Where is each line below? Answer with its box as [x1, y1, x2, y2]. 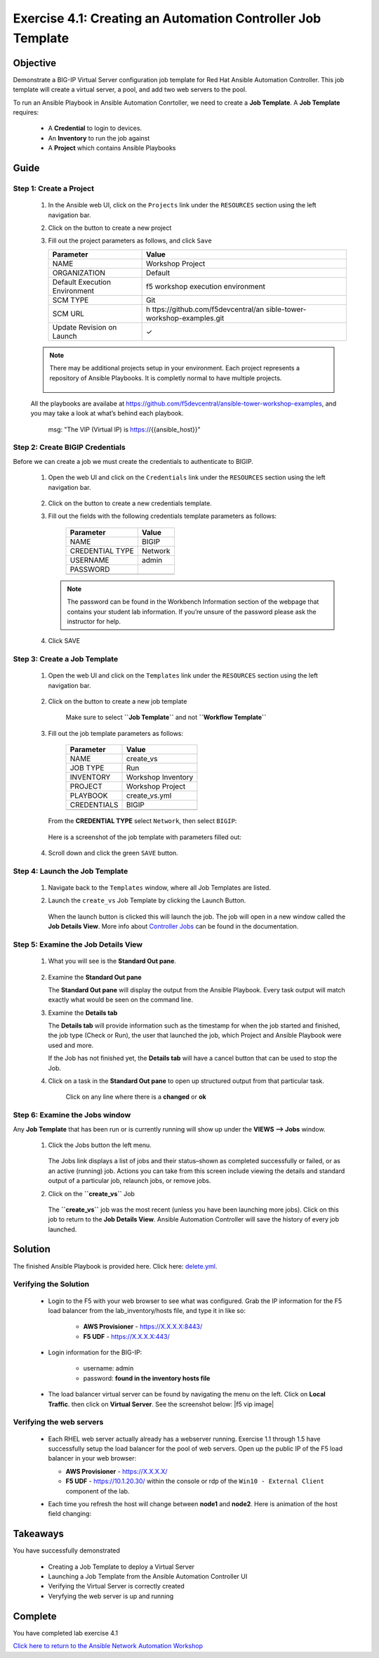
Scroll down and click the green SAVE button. [48, 849, 178, 857]
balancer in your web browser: [48, 1454, 137, 1463]
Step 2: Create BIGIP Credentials [13, 443, 126, 453]
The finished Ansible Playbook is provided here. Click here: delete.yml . [13, 1262, 218, 1270]
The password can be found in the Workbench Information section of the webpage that [67, 597, 319, 606]
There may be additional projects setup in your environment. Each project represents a [49, 364, 300, 373]
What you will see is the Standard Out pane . [48, 957, 177, 966]
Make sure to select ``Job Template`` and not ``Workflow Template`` [65, 713, 267, 722]
